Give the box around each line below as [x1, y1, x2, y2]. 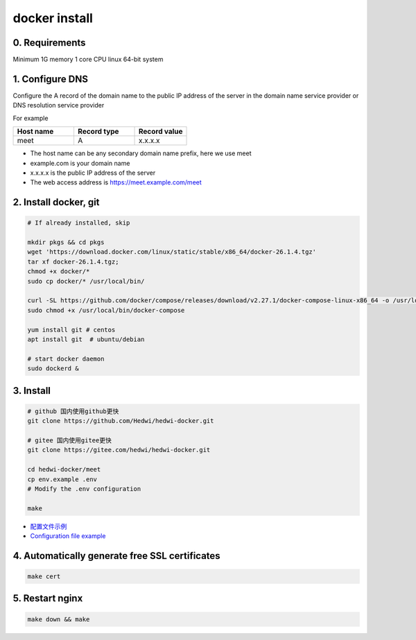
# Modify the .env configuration [27, 485, 141, 492]
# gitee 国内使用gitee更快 [27, 436, 112, 444]
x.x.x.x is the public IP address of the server [30, 168, 156, 177]
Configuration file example [30, 532, 106, 540]
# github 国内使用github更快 [27, 407, 119, 415]
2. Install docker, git [12, 196, 100, 208]
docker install [12, 10, 94, 26]
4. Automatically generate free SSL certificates [12, 550, 221, 562]
